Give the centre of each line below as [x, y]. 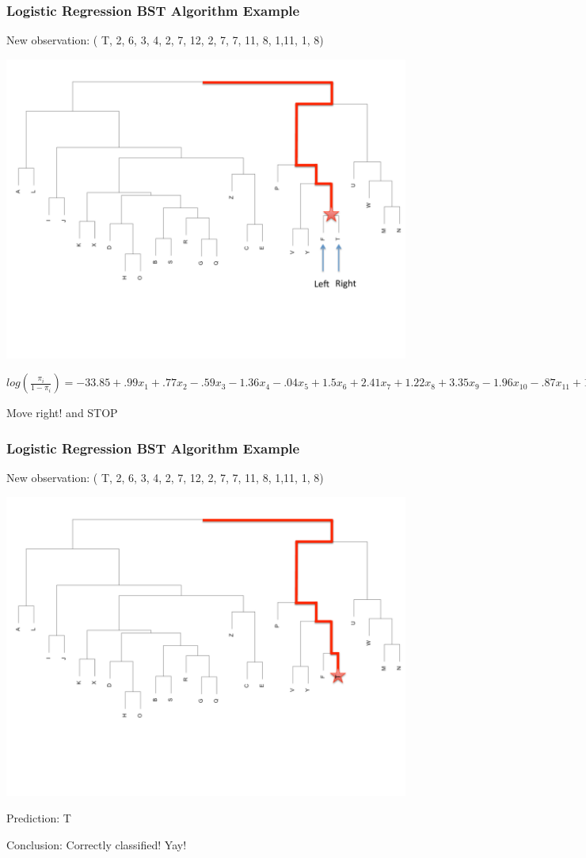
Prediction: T [39, 818]
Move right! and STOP [62, 413]
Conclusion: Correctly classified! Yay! [97, 845]
